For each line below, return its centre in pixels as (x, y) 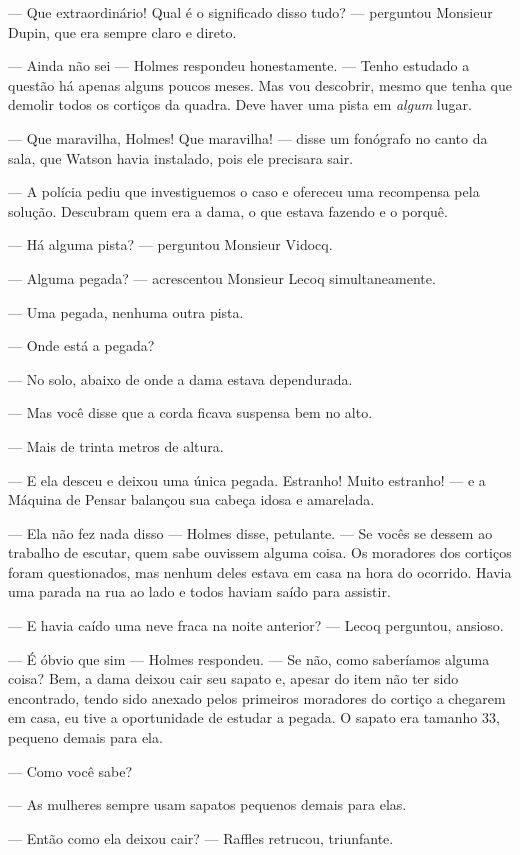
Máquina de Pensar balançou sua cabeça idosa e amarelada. (191, 499)
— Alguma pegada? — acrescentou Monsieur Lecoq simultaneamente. (222, 277)
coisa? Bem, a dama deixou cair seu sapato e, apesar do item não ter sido (233, 678)
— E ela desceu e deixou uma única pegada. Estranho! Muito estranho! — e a (247, 479)
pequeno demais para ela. (85, 737)
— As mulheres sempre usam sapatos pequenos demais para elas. (207, 804)
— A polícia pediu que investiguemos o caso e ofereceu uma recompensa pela (244, 191)
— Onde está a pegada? (81, 345)
